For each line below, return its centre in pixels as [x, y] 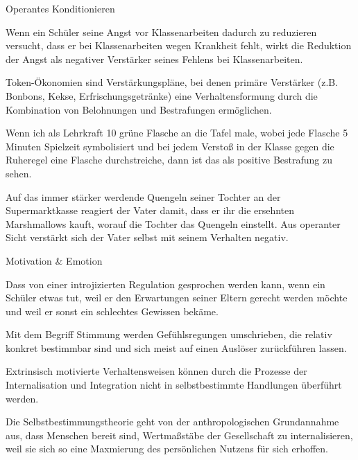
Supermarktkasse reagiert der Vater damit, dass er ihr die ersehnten [150, 210]
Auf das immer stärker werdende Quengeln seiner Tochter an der [143, 196]
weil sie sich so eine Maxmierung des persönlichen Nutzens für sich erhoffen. [167, 449]
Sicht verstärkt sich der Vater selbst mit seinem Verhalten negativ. [147, 237]
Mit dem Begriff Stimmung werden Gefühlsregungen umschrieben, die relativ [169, 334]
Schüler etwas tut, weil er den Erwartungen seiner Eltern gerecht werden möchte [177, 298]
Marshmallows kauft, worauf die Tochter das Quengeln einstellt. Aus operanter [173, 223]
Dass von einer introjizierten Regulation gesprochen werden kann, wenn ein [165, 284]
